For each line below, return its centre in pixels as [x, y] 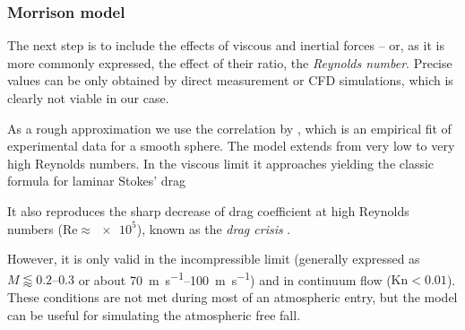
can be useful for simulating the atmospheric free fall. [154, 314]
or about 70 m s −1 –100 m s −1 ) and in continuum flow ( [235, 278]
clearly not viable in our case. [88, 98]
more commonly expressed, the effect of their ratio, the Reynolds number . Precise [230, 62]
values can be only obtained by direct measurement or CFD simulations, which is [230, 80]
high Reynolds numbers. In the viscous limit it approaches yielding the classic [221, 163]
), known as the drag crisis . [214, 228]
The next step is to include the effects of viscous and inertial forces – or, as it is [226, 45]
